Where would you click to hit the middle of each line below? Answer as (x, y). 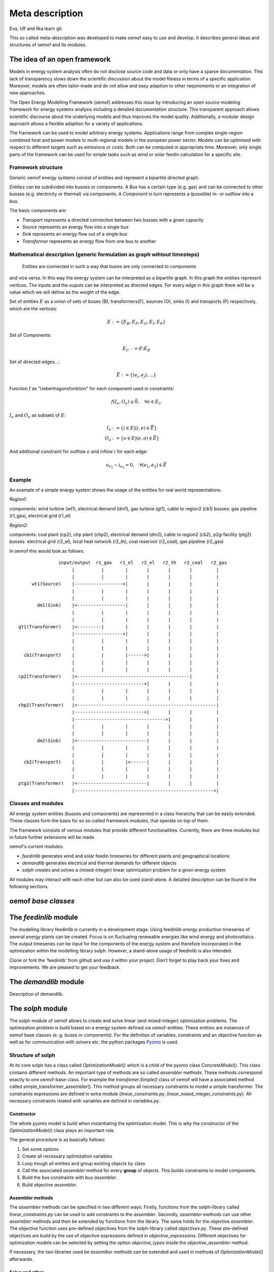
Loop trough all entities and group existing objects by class (84, 1163)
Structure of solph (32, 1055)
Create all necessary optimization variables (67, 1156)
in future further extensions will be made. (53, 837)
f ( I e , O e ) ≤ (123, 402)
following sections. (29, 887)
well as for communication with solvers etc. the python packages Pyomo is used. (94, 1042)
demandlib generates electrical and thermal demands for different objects (99, 863)
